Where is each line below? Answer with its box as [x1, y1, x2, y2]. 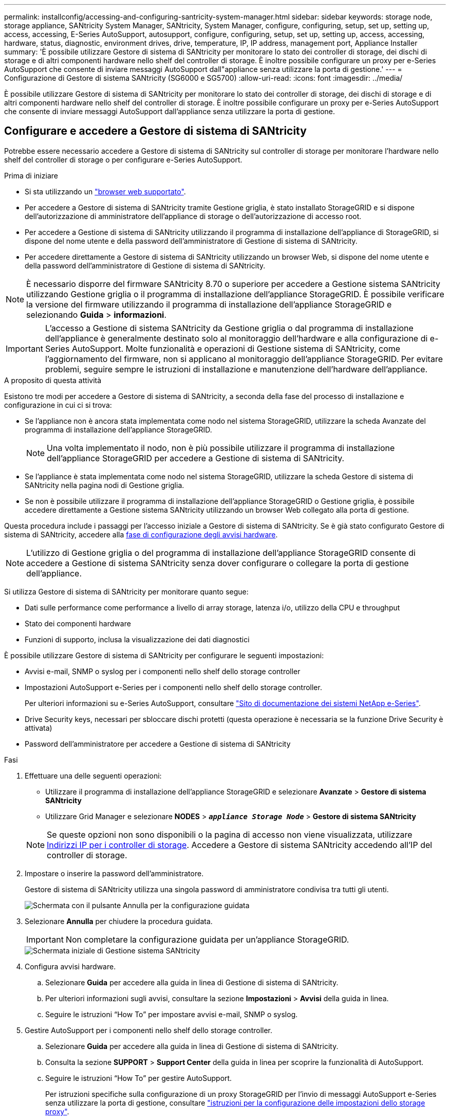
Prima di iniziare [4, 171, 58, 180]
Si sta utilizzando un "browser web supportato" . [25, 187, 186, 196]
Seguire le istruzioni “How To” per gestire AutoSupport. [45, 1073, 232, 1082]
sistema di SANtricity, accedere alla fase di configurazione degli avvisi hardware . [4, 530, 278, 539]
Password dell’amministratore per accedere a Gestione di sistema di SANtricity [25, 739, 291, 748]
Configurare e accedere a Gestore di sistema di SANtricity [4, 124, 307, 138]
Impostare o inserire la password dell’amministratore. [25, 869, 204, 878]
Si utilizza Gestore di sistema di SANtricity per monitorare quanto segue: [4, 587, 249, 596]
